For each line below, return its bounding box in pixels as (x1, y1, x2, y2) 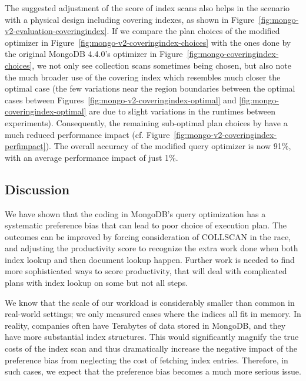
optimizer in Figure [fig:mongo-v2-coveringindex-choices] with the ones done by (5, 36, 291, 48)
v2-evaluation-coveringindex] (5, 25, 107, 37)
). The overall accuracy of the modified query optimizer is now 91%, (45, 140, 291, 152)
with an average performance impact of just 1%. (5, 151, 178, 163)
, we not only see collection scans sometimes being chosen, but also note (32, 59, 292, 71)
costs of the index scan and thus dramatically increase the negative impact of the (5, 342, 298, 355)
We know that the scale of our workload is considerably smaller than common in (5, 296, 295, 308)
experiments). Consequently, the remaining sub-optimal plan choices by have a (5, 116, 288, 129)
